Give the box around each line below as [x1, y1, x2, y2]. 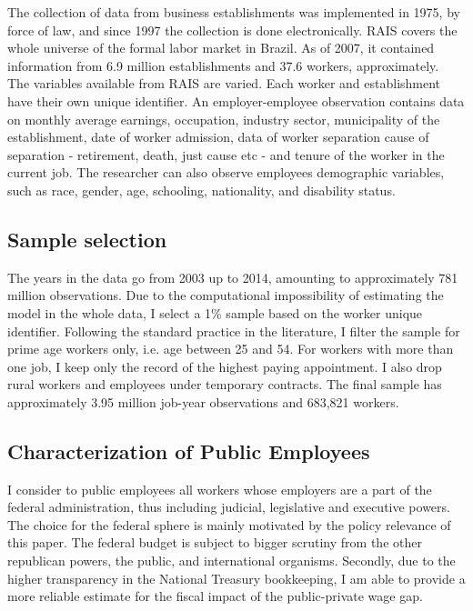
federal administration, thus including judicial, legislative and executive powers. [7, 497, 450, 516]
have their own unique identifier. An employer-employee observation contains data [7, 91, 465, 110]
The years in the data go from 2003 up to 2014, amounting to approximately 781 [7, 267, 458, 286]
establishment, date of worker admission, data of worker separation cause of [7, 127, 429, 146]
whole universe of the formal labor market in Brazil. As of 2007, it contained [7, 38, 435, 57]
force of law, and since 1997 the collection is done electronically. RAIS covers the [7, 20, 458, 39]
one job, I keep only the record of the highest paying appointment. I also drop [7, 356, 442, 376]
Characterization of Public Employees [7, 436, 370, 465]
